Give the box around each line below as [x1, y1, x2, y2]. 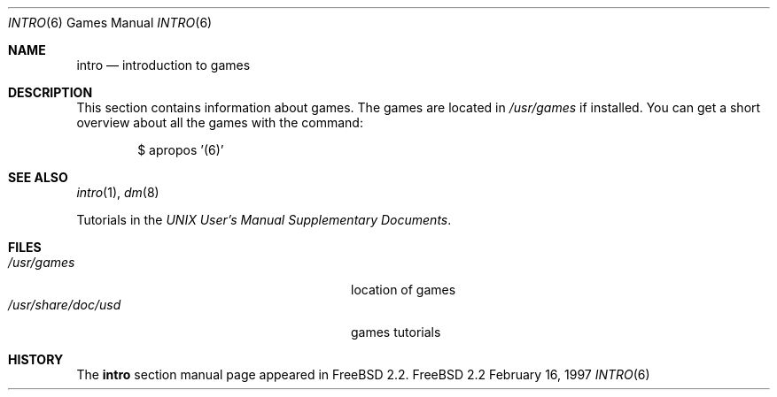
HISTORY [8, 352, 64, 367]
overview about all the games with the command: [76, 115, 363, 130]
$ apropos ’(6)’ [137, 142, 224, 157]
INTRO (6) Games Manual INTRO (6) [8, 15, 213, 30]
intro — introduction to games [76, 57, 251, 73]
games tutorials [351, 324, 441, 340]
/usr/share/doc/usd [8, 297, 121, 312]
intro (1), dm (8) [76, 185, 159, 200]
